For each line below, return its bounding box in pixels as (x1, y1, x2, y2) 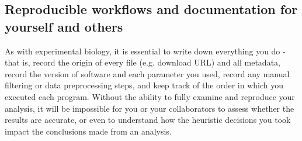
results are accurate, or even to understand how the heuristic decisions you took (5, 114, 291, 126)
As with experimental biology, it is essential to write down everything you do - (5, 44, 286, 57)
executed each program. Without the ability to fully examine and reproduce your (5, 90, 295, 102)
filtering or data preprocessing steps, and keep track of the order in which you (5, 79, 283, 91)
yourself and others (5, 17, 123, 35)
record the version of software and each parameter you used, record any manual (5, 67, 290, 80)
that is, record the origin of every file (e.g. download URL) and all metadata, (5, 56, 280, 68)
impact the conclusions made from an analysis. (5, 125, 172, 137)
